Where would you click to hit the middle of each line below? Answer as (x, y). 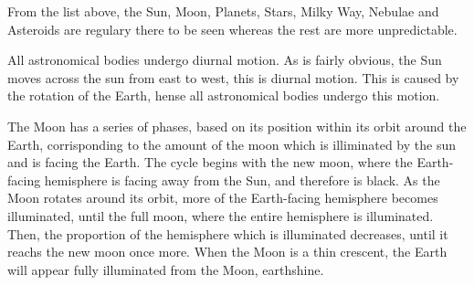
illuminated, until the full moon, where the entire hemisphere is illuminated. (221, 215)
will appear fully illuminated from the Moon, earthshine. (166, 269)
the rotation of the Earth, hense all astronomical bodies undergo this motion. (224, 95)
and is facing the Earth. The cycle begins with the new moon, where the (210, 162)
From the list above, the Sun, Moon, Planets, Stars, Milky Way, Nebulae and (223, 11)
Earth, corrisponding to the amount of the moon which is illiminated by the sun (232, 144)
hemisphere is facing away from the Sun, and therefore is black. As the (242, 179)
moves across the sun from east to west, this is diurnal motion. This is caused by (233, 77)
